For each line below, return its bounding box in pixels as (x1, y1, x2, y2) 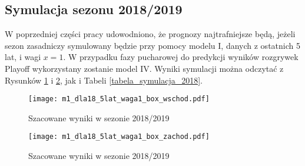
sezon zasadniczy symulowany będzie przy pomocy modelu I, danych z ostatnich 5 (5, 39, 300, 51)
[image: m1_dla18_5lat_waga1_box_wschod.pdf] (28, 95, 210, 104)
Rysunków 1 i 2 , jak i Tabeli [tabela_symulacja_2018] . (5, 74, 203, 86)
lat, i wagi (5, 51, 41, 63)
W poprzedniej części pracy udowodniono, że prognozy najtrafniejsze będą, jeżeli (5, 28, 296, 40)
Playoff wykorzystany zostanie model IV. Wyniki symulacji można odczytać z (5, 62, 284, 74)
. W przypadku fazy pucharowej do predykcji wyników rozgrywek (63, 51, 299, 63)
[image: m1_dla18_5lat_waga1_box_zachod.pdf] (28, 132, 210, 141)
